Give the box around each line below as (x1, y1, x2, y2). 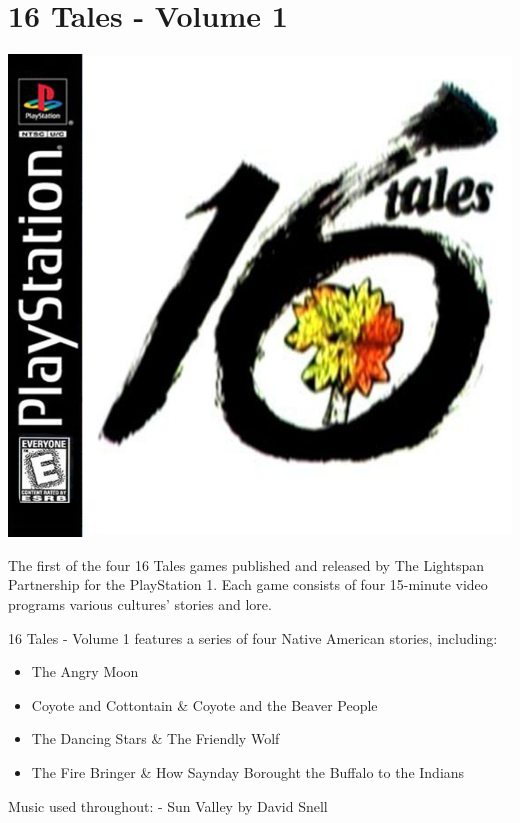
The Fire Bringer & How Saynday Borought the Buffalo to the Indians (31, 762, 465, 783)
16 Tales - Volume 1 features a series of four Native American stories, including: (8, 627, 498, 648)
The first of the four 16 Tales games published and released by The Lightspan (8, 554, 484, 575)
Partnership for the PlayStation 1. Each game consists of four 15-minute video (8, 574, 488, 595)
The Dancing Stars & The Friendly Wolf (31, 728, 280, 749)
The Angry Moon (31, 661, 139, 682)
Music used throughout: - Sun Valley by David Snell (8, 795, 328, 816)
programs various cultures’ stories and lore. (8, 594, 272, 615)
